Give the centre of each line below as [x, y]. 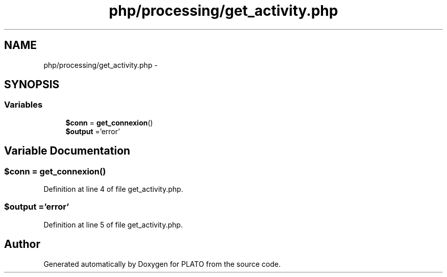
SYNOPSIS [32, 85]
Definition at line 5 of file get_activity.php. [113, 224]
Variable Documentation [67, 151]
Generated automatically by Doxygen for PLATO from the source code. [162, 264]
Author [22, 244]
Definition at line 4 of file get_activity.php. [113, 189]
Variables [23, 105]
